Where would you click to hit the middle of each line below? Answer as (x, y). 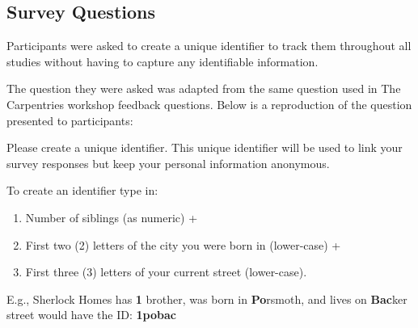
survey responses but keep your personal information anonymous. (168, 163)
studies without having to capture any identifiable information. (163, 61)
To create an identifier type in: (82, 190)
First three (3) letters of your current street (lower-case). (166, 272)
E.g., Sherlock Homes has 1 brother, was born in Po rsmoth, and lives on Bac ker (207, 299)
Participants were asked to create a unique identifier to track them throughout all (209, 46)
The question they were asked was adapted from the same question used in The (204, 88)
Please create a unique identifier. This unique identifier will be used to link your (205, 147)
